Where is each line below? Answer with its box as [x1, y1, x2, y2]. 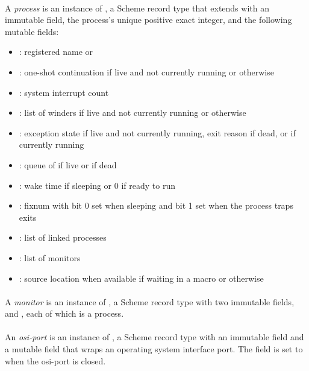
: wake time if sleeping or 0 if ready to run [19, 179, 175, 191]
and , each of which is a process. [5, 307, 124, 320]
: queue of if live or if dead [19, 158, 117, 171]
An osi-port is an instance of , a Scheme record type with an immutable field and [5, 331, 304, 343]
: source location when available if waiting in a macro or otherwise [19, 271, 264, 284]
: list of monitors [19, 251, 81, 264]
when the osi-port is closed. [5, 354, 106, 367]
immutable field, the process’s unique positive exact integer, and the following [5, 13, 292, 26]
